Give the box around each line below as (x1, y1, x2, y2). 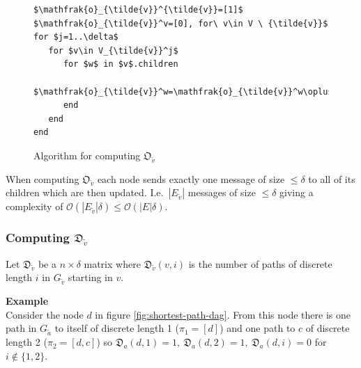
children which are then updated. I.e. (6, 185, 164, 200)
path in (6, 321, 37, 335)
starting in (68, 270, 113, 285)
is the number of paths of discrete (188, 256, 332, 271)
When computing (6, 171, 79, 186)
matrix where (84, 256, 141, 271)
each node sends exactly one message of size (97, 171, 285, 186)
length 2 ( (6, 335, 47, 349)
